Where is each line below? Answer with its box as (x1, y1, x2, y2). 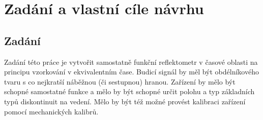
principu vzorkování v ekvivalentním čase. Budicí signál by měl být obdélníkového (4, 66, 259, 77)
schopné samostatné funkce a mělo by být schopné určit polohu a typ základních (4, 86, 255, 97)
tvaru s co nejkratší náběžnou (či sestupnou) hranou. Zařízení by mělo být (4, 76, 236, 87)
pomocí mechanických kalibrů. (4, 106, 99, 116)
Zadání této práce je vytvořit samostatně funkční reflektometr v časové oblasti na (4, 56, 258, 67)
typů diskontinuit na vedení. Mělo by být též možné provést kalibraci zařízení (4, 96, 246, 106)
